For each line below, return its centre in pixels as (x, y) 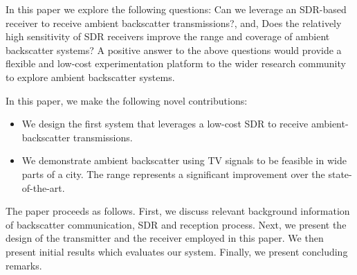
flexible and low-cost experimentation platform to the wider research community (176, 63)
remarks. (24, 265)
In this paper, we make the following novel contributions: (127, 100)
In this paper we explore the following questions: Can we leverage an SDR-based (176, 9)
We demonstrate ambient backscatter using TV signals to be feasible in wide (184, 160)
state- (340, 174)
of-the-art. (43, 187)
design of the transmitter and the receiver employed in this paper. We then (165, 238)
